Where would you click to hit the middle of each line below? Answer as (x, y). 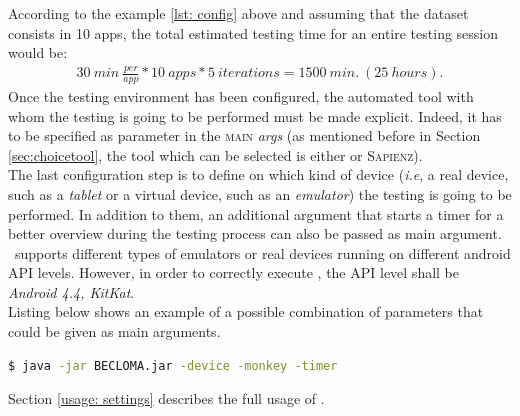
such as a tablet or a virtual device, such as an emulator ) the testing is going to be (260, 193)
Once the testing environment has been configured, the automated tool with (241, 95)
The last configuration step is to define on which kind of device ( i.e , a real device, (258, 174)
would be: (38, 52)
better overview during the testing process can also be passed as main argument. (255, 233)
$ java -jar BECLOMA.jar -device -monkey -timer (173, 365)
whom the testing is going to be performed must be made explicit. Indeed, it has (255, 115)
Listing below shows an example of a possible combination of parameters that (246, 311)
